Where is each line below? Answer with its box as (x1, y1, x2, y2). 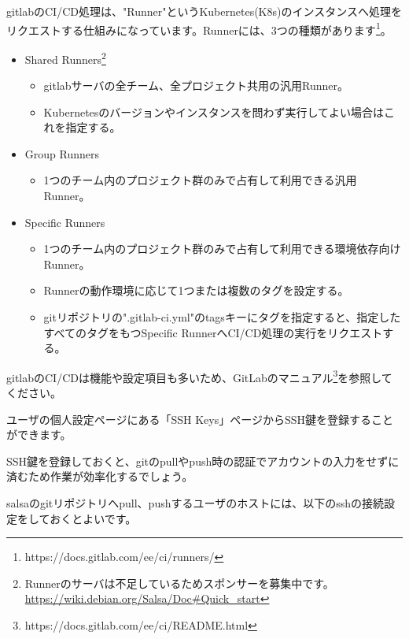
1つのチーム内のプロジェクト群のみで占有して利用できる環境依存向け (43, 240, 401, 257)
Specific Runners (24, 214, 105, 230)
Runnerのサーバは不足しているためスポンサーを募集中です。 (24, 574, 334, 591)
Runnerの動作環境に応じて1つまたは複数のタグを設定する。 (43, 282, 349, 299)
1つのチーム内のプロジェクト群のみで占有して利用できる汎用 (43, 172, 357, 188)
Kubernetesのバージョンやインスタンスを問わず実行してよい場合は (43, 103, 385, 120)
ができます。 (6, 426, 72, 443)
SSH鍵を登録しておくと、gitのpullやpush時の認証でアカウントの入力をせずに (6, 452, 400, 469)
